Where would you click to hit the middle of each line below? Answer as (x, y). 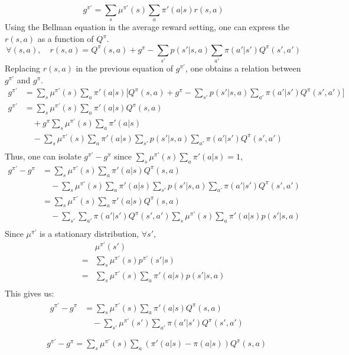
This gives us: (30, 293)
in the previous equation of (125, 68)
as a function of (66, 39)
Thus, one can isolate (43, 156)
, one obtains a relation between (243, 68)
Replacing (23, 68)
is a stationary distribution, (89, 234)
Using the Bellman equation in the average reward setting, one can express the (147, 27)
